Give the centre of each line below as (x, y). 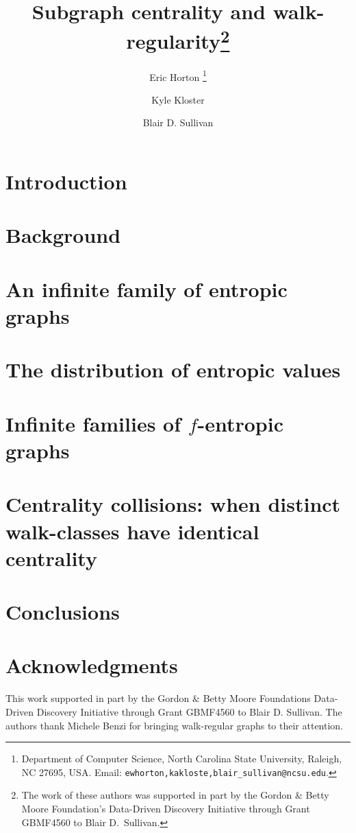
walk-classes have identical (132, 531)
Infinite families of (93, 423)
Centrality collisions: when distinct (173, 504)
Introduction (66, 181)
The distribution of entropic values (173, 369)
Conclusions (63, 612)
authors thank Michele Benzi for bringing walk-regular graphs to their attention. (175, 725)
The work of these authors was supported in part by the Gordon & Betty (175, 795)
